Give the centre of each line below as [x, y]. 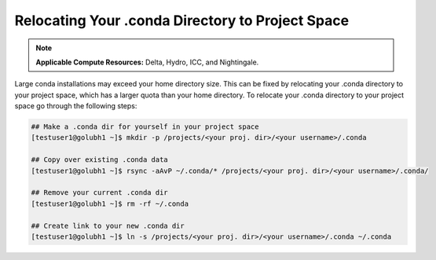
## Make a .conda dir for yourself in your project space [145, 127]
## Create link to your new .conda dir [108, 225]
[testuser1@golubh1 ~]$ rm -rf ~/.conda [110, 203]
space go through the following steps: [76, 106]
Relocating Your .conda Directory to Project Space [182, 20]
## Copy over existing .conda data [99, 160]
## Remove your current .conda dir [99, 193]
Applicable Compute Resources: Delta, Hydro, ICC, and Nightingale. [147, 62]
